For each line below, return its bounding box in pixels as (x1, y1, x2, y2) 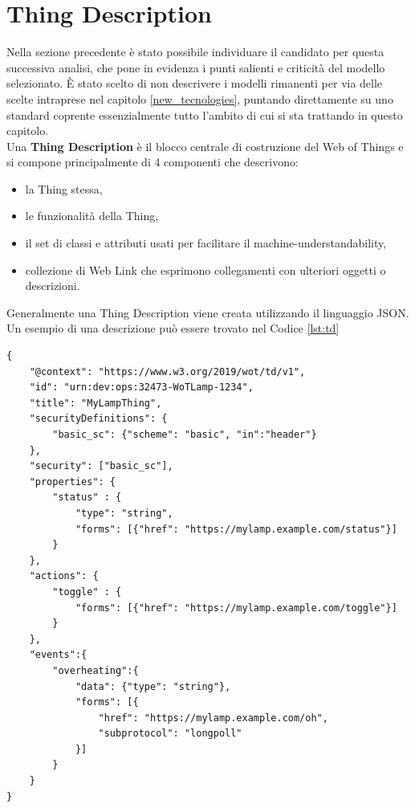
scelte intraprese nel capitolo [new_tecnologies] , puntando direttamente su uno (6, 90, 393, 107)
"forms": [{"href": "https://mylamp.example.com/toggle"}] (75, 602, 397, 614)
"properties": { (29, 475, 116, 488)
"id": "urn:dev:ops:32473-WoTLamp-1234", (29, 382, 254, 394)
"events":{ (29, 649, 87, 661)
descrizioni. (25, 277, 80, 294)
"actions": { (29, 570, 99, 582)
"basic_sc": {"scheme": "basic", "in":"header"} (52, 429, 317, 440)
